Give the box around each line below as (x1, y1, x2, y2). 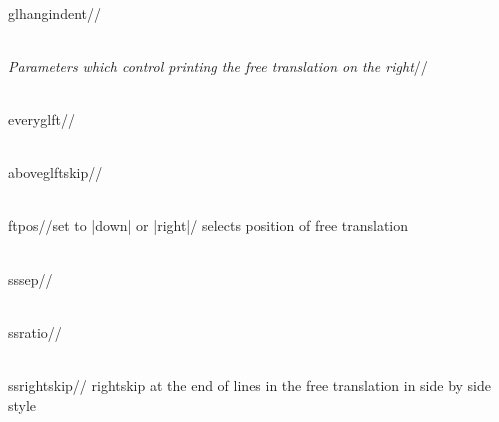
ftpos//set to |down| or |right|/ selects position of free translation (8, 215, 409, 236)
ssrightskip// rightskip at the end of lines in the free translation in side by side (8, 374, 492, 395)
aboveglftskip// (8, 162, 103, 183)
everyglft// (8, 108, 75, 129)
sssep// (8, 268, 53, 289)
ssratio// (8, 321, 62, 342)
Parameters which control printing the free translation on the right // (8, 55, 428, 76)
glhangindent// (8, 2, 101, 23)
